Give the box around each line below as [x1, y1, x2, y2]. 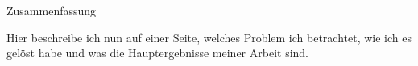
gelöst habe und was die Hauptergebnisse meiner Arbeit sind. [6, 45, 309, 61]
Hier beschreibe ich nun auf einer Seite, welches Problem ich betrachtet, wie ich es [6, 29, 412, 45]
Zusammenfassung [6, 2, 97, 18]
